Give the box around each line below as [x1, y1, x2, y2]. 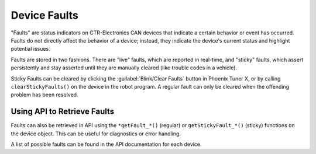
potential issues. [11, 45, 51, 52]
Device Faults [11, 9, 78, 22]
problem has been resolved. [11, 91, 78, 99]
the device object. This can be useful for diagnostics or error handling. [11, 130, 181, 137]
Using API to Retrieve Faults [11, 107, 115, 117]
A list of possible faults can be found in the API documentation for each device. [11, 141, 202, 148]
